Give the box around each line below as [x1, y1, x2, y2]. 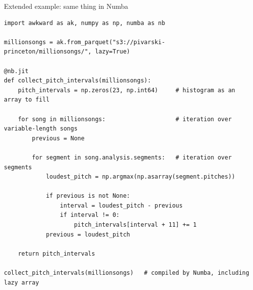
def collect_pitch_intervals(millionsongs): [4, 77, 151, 84]
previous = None [32, 134, 85, 142]
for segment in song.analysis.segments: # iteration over [32, 154, 232, 161]
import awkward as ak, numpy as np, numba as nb [4, 19, 165, 26]
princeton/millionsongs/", [4, 48, 92, 55]
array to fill [4, 96, 50, 104]
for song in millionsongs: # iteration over [18, 115, 232, 123]
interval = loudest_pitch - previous [60, 202, 183, 209]
